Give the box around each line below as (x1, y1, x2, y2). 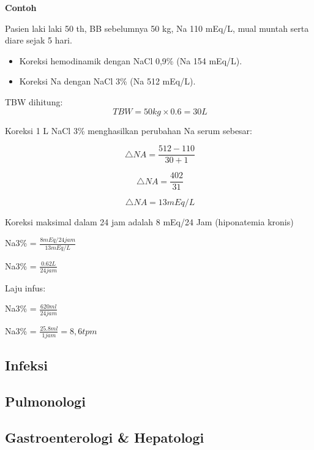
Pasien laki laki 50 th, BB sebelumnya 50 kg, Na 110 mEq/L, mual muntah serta (5, 21, 309, 34)
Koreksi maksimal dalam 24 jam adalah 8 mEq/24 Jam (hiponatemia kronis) (5, 216, 294, 228)
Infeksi (5, 356, 48, 375)
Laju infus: (5, 281, 46, 294)
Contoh (5, 1, 37, 13)
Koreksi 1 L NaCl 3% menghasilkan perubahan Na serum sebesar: (5, 124, 252, 137)
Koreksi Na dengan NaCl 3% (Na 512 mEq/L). (19, 75, 196, 88)
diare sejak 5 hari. (5, 34, 72, 47)
